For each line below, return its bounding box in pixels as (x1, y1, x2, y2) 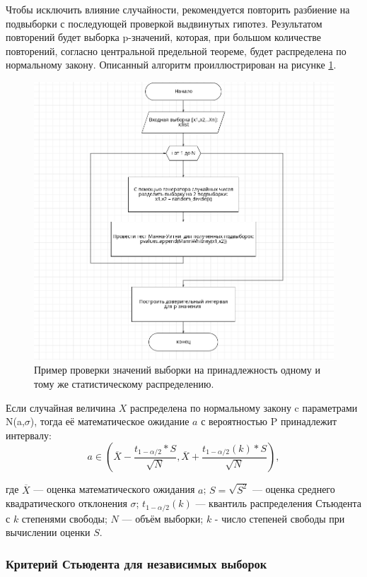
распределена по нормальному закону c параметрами (130, 400, 358, 415)
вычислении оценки (6, 525, 91, 540)
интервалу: (6, 427, 52, 442)
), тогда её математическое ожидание (30, 414, 190, 429)
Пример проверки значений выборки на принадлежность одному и (34, 362, 320, 377)
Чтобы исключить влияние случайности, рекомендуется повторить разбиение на (6, 2, 350, 16)
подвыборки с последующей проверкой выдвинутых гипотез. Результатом (6, 16, 322, 30)
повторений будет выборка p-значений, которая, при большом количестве (6, 30, 321, 44)
